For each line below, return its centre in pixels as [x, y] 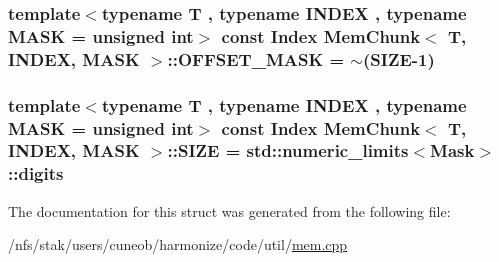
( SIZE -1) [399, 58]
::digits [36, 173]
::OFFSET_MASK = [256, 58]
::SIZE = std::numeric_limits [288, 150]
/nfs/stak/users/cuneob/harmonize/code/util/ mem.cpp [178, 244]
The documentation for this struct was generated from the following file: [229, 210]
